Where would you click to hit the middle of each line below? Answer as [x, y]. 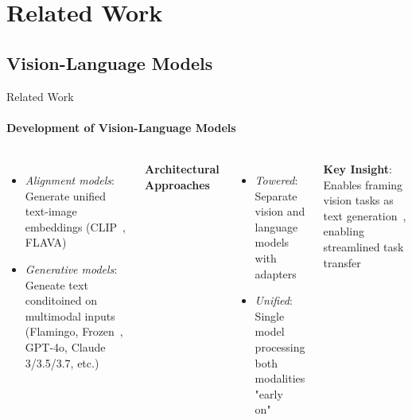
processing [280, 346]
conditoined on [61, 300]
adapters [276, 273]
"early [269, 393]
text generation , [365, 215]
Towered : [276, 179]
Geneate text [56, 284]
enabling [344, 231]
